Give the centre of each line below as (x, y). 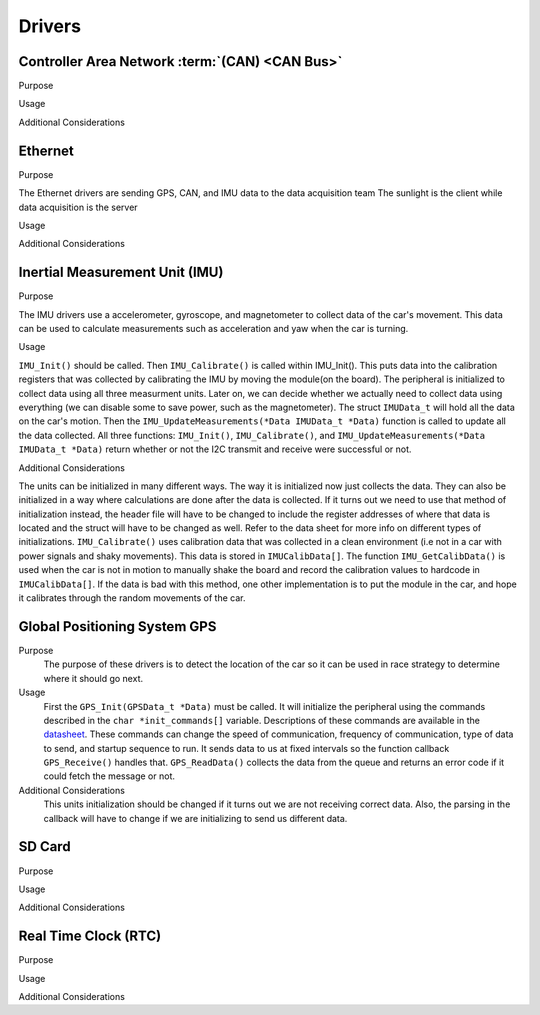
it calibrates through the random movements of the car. (132, 598)
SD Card (44, 846)
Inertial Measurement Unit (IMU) (121, 272)
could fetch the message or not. (109, 776)
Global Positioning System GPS (117, 626)
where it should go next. (93, 678)
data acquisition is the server (78, 207)
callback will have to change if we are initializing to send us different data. (195, 818)
